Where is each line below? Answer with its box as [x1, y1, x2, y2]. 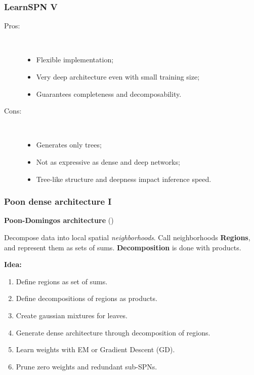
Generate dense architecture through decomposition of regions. [16, 327, 210, 337]
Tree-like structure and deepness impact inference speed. [36, 173, 211, 184]
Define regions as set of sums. [16, 276, 108, 286]
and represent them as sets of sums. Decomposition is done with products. [4, 242, 241, 252]
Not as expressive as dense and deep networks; [36, 156, 180, 167]
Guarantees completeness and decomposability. [36, 88, 182, 99]
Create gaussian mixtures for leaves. [16, 310, 128, 320]
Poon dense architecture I [4, 195, 112, 208]
